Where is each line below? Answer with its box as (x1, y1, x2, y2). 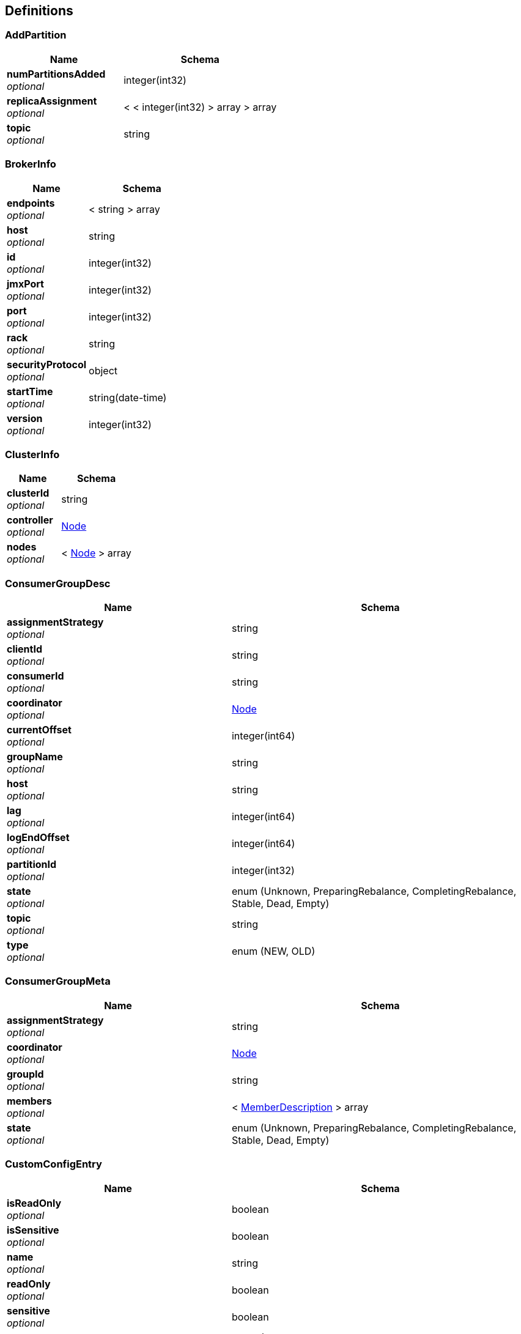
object (89, 364, 118, 377)
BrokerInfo (5, 158, 56, 171)
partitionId (7, 858, 57, 871)
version (7, 412, 43, 424)
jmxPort (7, 277, 44, 290)
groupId (7, 1067, 44, 1080)
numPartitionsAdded (7, 67, 106, 80)
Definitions (5, 3, 73, 18)
